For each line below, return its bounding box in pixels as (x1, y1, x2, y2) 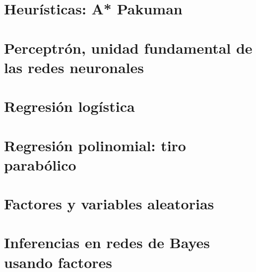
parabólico (4, 154, 76, 175)
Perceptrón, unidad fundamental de (4, 37, 253, 58)
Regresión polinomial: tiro (4, 135, 186, 155)
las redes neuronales (4, 57, 144, 77)
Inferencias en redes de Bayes (4, 232, 210, 253)
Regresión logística (4, 96, 135, 116)
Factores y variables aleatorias (4, 193, 214, 214)
